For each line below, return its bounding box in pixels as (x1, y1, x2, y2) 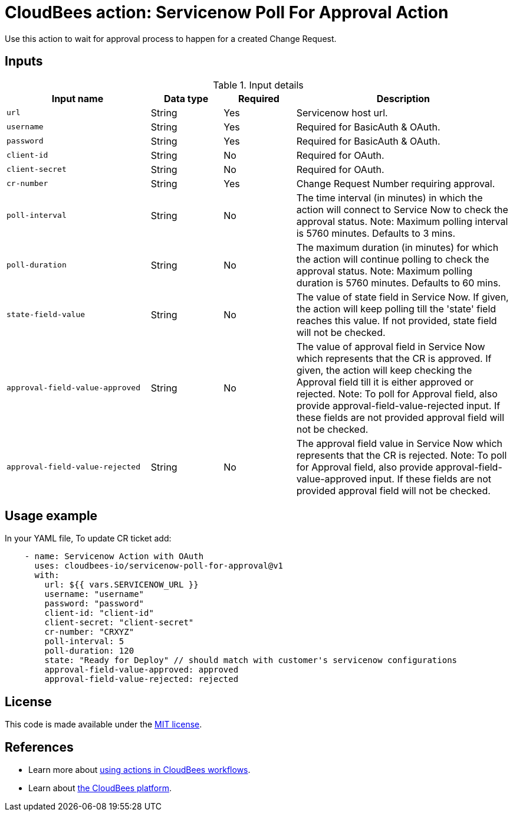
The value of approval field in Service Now (296, 340, 485, 352)
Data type (163, 92, 209, 105)
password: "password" (44, 599, 144, 609)
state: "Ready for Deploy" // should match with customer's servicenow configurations (44, 655, 458, 665)
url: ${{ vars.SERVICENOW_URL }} (44, 580, 199, 590)
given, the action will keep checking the (296, 364, 472, 376)
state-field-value (6, 310, 85, 319)
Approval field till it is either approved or (296, 376, 474, 388)
